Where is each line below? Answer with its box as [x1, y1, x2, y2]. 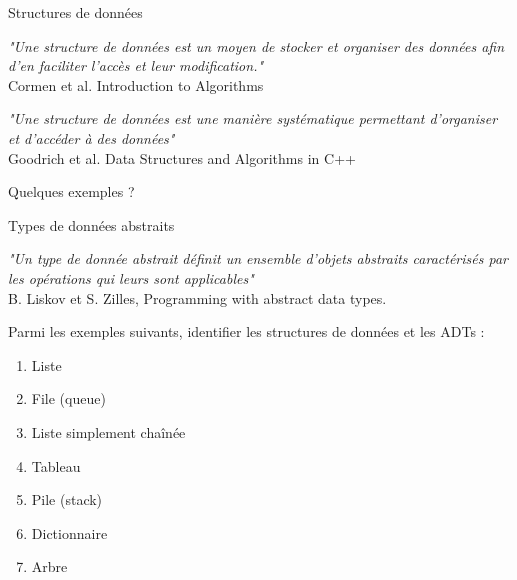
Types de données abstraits [8, 214, 175, 235]
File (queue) [31, 388, 106, 409]
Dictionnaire [31, 522, 108, 543]
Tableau [31, 455, 81, 476]
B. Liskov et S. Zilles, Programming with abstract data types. [8, 287, 387, 308]
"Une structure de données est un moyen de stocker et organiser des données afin [8, 35, 505, 56]
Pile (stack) [31, 489, 103, 510]
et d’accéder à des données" [8, 127, 175, 148]
